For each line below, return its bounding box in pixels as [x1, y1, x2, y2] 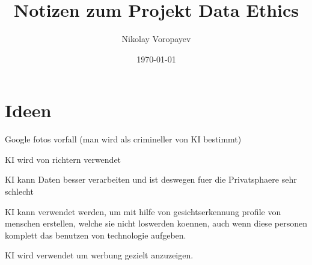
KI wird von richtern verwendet [5, 153, 121, 165]
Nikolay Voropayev [121, 32, 191, 45]
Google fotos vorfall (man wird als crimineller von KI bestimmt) [5, 133, 242, 145]
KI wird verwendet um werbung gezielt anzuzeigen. [5, 249, 194, 261]
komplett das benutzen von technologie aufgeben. [5, 228, 186, 241]
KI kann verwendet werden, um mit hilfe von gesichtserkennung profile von [5, 205, 281, 218]
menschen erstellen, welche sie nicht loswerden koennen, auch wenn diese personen [5, 217, 307, 230]
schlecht [5, 185, 34, 198]
